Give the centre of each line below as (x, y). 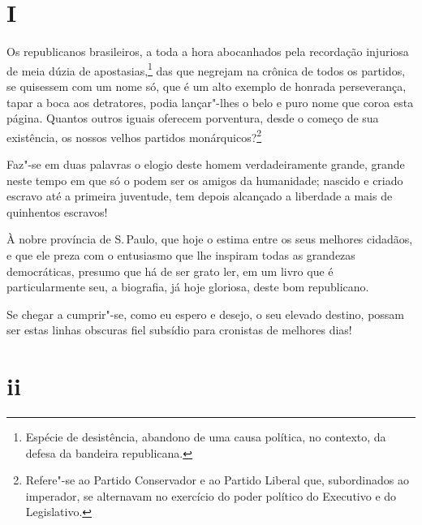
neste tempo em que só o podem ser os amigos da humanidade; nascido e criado (205, 180)
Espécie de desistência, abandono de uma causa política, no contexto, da (206, 437)
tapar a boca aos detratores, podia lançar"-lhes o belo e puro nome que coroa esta (210, 102)
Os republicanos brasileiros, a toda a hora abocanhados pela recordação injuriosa (208, 52)
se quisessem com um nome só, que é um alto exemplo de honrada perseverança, (207, 86)
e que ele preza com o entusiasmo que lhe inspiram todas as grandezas (181, 254)
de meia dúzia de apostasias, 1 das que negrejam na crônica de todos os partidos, (206, 69)
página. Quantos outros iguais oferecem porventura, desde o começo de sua (193, 118)
